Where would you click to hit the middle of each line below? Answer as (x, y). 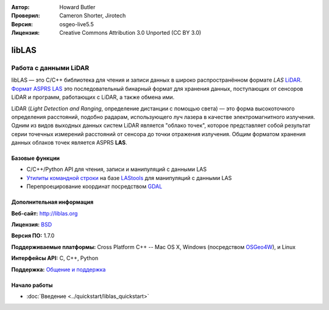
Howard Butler (77, 7)
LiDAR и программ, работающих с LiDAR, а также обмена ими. (93, 97)
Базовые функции (36, 158)
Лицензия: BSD (32, 225)
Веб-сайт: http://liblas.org (44, 213)
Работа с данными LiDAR (50, 68)
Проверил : (26, 16)
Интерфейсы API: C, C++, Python (55, 258)
